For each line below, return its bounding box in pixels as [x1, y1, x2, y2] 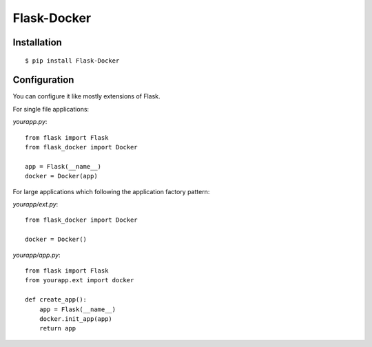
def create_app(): [25, 296, 87, 304]
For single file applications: [12, 105, 90, 113]
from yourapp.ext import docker [25, 276, 134, 284]
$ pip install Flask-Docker [25, 56, 120, 65]
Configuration [12, 74, 74, 86]
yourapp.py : [12, 118, 48, 126]
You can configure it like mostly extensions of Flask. [12, 92, 161, 101]
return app [39, 324, 76, 333]
